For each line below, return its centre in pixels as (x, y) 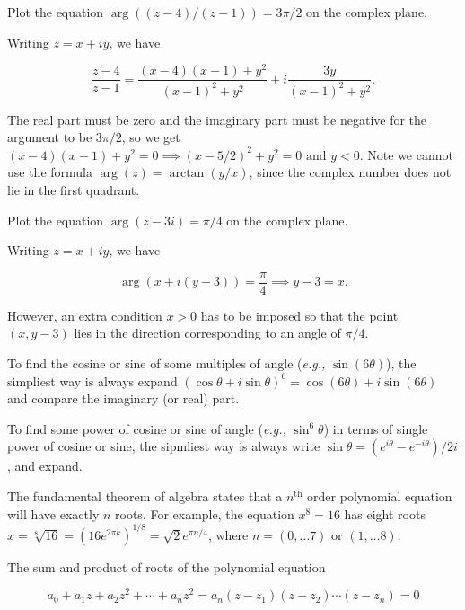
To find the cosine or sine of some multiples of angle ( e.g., (167, 363)
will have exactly (53, 513)
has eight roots (385, 513)
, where (228, 534)
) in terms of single (376, 428)
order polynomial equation (380, 496)
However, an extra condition (85, 315)
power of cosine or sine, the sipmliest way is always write (164, 446)
